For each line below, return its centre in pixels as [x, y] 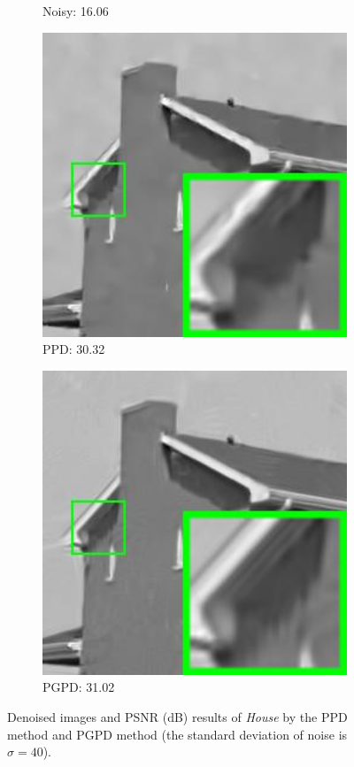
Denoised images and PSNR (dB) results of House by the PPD [177, 716]
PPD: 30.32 [74, 349]
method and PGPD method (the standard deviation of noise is [177, 734]
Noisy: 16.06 [76, 11]
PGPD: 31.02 [79, 687]
